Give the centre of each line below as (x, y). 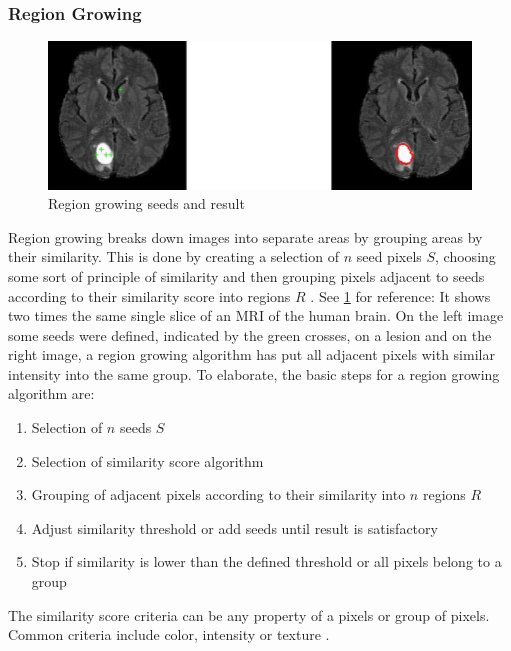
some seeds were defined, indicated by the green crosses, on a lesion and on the (250, 334)
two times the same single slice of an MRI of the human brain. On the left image (256, 315)
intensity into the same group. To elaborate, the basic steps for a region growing (254, 373)
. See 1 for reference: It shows (400, 295)
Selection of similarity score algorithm (147, 460)
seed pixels (389, 256)
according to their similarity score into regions (149, 295)
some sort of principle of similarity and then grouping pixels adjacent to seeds (246, 275)
